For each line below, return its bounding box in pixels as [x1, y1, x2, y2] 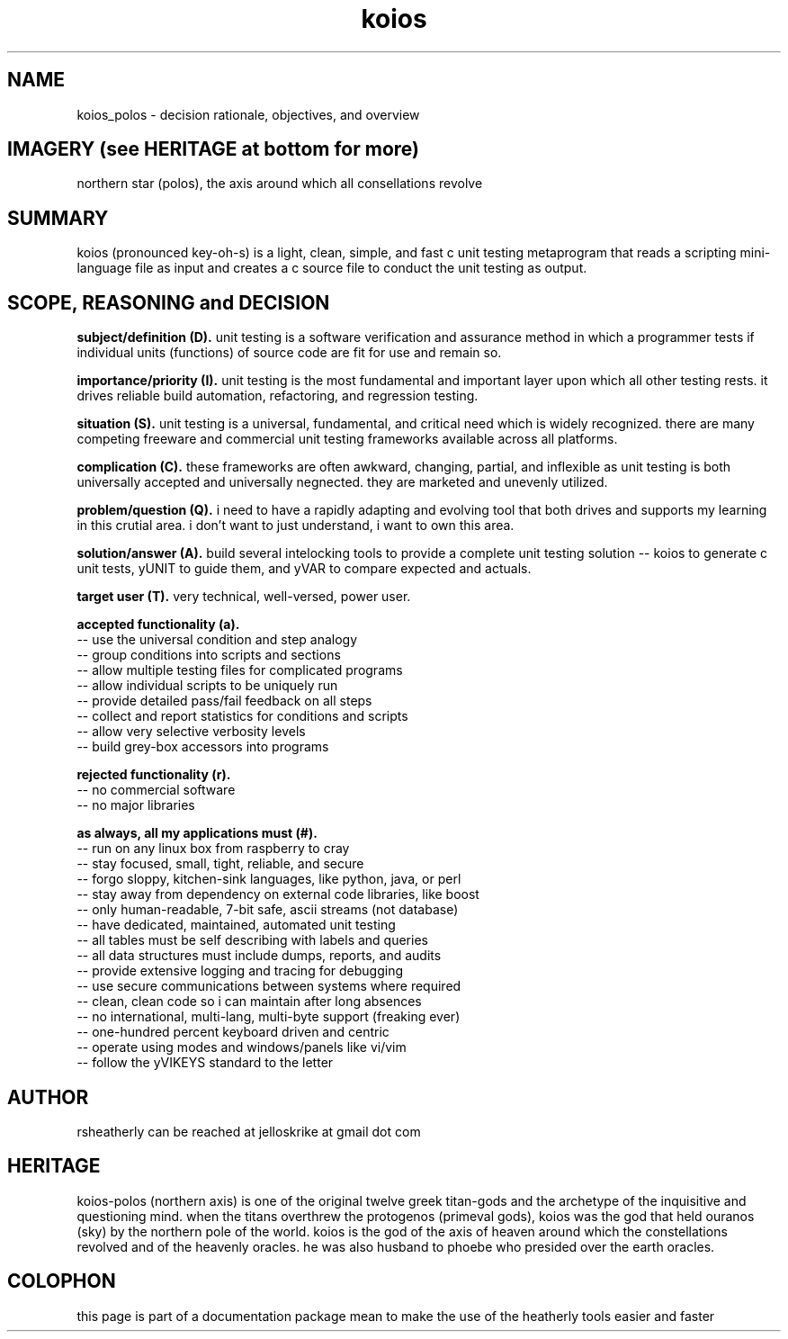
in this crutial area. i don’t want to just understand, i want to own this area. [76, 517, 515, 534]
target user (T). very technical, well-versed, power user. [76, 589, 411, 605]
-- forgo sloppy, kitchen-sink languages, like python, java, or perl [76, 871, 461, 887]
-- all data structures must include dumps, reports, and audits [76, 948, 442, 964]
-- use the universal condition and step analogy [76, 632, 358, 648]
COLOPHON [7, 1270, 116, 1293]
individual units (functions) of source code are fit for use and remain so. [76, 345, 502, 361]
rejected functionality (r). [76, 767, 231, 783]
